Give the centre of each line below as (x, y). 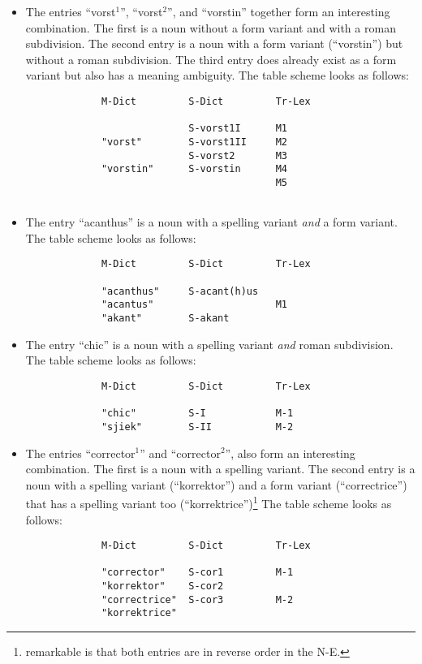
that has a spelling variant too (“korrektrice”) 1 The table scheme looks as (209, 502)
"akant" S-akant (165, 319)
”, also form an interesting (290, 453)
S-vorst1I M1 (238, 129)
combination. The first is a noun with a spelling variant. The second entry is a (220, 469)
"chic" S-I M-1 (197, 414)
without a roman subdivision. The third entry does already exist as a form (211, 59)
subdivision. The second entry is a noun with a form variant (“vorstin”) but (214, 43)
